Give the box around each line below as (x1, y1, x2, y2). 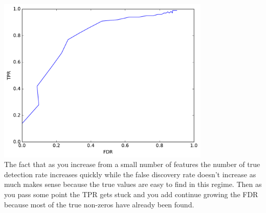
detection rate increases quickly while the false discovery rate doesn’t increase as (4, 169, 256, 179)
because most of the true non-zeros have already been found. (4, 199, 194, 209)
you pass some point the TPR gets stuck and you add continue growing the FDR (4, 189, 258, 199)
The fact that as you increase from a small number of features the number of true (4, 159, 260, 170)
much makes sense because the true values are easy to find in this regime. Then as (4, 179, 262, 190)
